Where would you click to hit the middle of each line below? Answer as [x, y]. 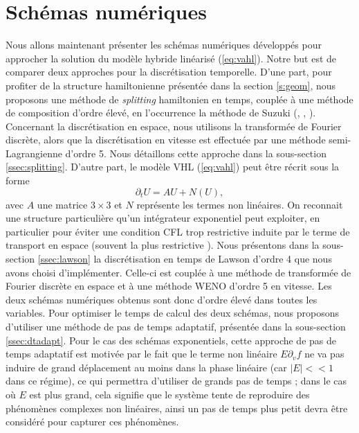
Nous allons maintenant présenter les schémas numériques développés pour [164, 45]
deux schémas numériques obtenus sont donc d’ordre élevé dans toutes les [162, 299]
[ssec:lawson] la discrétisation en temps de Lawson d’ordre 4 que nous [185, 259]
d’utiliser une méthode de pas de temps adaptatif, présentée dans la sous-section [176, 326]
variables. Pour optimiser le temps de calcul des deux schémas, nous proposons [173, 313]
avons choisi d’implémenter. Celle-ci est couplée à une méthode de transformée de [178, 272]
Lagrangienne [34, 153]
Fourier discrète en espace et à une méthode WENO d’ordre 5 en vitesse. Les [169, 286]
